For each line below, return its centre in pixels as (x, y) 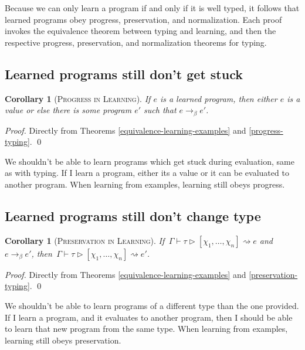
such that (160, 110)
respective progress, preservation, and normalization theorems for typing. (136, 42)
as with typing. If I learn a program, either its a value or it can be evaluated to (147, 173)
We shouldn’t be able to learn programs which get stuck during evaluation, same (150, 161)
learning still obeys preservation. (63, 340)
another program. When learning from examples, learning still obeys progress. (145, 184)
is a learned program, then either (218, 98)
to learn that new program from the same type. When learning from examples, (146, 329)
